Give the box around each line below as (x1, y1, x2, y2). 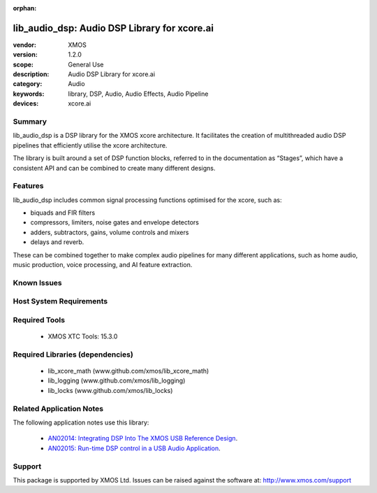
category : (13, 80, 43, 88)
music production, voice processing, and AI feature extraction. (13, 261, 193, 269)
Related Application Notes (13, 403, 104, 413)
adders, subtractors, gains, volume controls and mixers (30, 228, 189, 236)
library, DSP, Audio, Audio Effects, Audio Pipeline (68, 90, 209, 98)
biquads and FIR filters (30, 208, 96, 217)
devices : (13, 99, 39, 108)
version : (13, 50, 38, 59)
